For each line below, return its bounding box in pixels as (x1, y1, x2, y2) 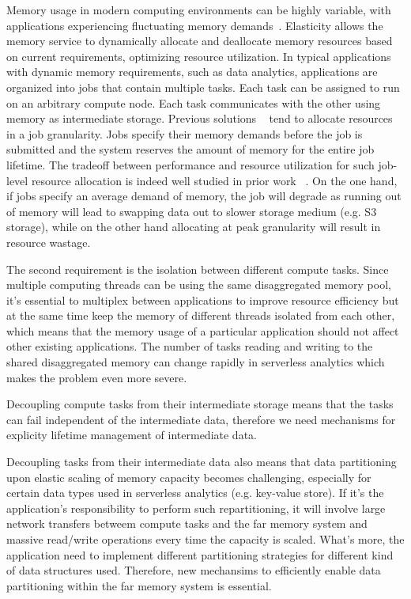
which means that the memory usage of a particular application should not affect (6, 322, 399, 339)
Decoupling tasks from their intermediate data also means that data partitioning (6, 453, 397, 470)
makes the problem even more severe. (6, 369, 187, 385)
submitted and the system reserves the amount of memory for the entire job (6, 141, 375, 157)
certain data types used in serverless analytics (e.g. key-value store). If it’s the (6, 484, 384, 501)
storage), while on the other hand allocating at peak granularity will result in (6, 218, 381, 235)
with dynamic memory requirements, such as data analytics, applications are (6, 63, 378, 80)
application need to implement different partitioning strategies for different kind (6, 546, 394, 563)
